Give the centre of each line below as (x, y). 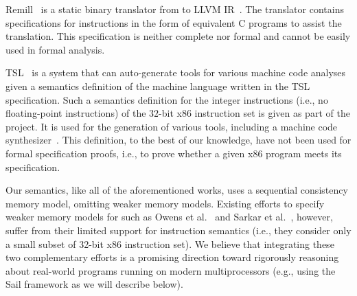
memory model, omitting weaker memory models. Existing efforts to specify (165, 203)
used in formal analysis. (55, 49)
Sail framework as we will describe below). (94, 284)
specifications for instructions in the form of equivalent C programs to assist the (174, 22)
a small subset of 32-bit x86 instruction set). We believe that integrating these (170, 243)
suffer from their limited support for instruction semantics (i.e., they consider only (178, 230)
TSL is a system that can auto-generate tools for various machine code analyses (176, 72)
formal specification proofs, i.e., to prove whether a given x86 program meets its (174, 153)
